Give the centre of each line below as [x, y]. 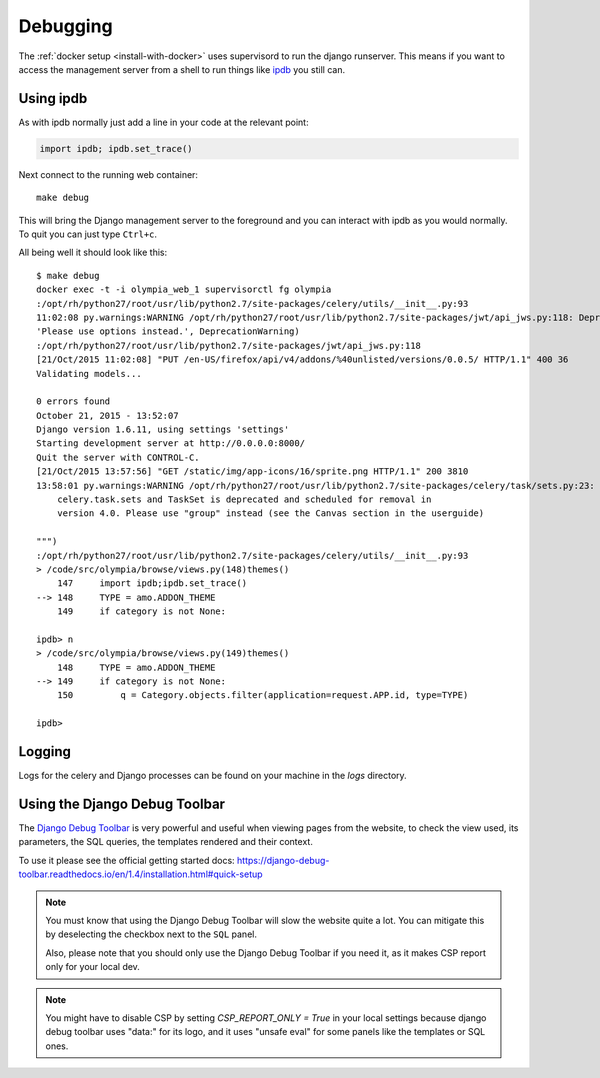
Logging [45, 751]
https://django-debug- [283, 860]
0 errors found [73, 401]
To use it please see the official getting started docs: [126, 860]
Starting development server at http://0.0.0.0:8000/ [170, 443]
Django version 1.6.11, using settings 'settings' [163, 429]
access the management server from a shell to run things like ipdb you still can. [181, 69]
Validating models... [89, 373]
